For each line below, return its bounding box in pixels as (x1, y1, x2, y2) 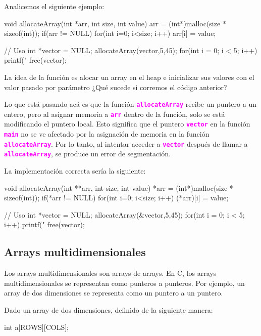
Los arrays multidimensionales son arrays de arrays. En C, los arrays (4, 268, 217, 278)
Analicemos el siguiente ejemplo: (4, 1, 105, 11)
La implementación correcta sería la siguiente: (4, 165, 146, 176)
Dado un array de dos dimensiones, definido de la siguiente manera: (4, 305, 213, 315)
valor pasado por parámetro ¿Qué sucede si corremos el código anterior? (4, 81, 227, 92)
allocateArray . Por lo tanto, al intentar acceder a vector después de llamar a (4, 138, 248, 149)
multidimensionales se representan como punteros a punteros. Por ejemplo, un (4, 277, 245, 288)
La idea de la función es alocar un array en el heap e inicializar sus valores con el (4, 71, 254, 82)
